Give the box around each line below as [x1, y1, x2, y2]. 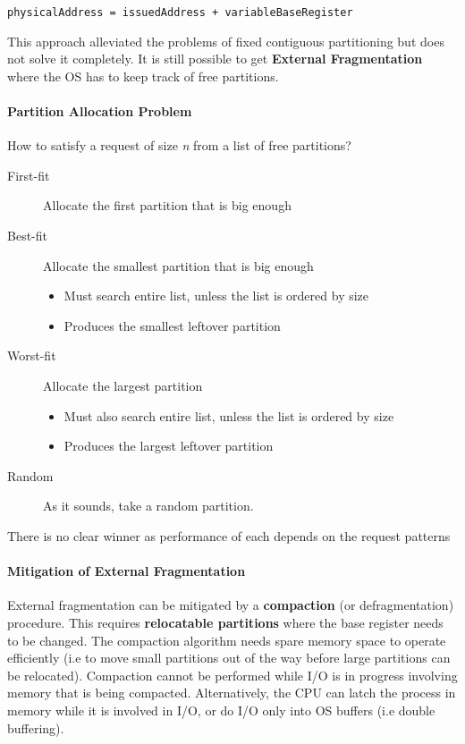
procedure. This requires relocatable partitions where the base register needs [7, 613, 444, 631]
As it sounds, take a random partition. [43, 496, 254, 515]
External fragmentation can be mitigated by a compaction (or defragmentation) [7, 596, 454, 614]
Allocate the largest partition [43, 376, 203, 394]
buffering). [7, 718, 64, 737]
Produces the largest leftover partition [63, 436, 274, 455]
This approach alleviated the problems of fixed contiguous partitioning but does [7, 31, 444, 50]
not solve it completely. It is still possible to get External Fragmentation [7, 49, 423, 68]
